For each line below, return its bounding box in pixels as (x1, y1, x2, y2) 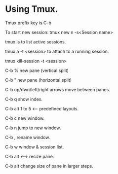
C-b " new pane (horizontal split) (5, 77, 72, 83)
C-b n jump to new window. (5, 125, 61, 131)
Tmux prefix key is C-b (5, 20, 52, 26)
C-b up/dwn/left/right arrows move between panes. (5, 86, 110, 92)
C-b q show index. (5, 96, 43, 102)
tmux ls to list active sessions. (5, 38, 66, 45)
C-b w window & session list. (5, 144, 64, 150)
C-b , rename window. (5, 134, 50, 140)
